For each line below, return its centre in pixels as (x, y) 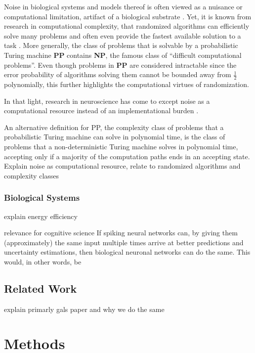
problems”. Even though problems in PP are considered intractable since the (120, 65)
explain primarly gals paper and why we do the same (84, 309)
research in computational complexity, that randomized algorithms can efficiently (127, 26)
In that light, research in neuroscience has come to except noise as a (107, 101)
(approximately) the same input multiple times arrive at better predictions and (124, 242)
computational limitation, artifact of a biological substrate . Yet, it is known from (128, 16)
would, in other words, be (43, 261)
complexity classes (32, 175)
